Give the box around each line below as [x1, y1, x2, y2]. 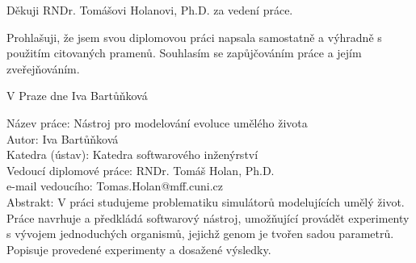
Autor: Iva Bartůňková [6, 130, 119, 147]
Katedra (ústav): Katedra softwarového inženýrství [6, 146, 258, 163]
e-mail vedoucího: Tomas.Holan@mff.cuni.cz [6, 177, 224, 194]
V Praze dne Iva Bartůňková [6, 87, 148, 104]
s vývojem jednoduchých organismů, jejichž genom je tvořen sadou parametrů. [6, 225, 394, 242]
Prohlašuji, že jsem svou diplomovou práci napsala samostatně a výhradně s [6, 28, 382, 45]
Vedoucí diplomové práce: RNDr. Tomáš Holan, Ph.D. [6, 161, 275, 178]
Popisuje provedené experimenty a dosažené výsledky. [6, 240, 271, 257]
